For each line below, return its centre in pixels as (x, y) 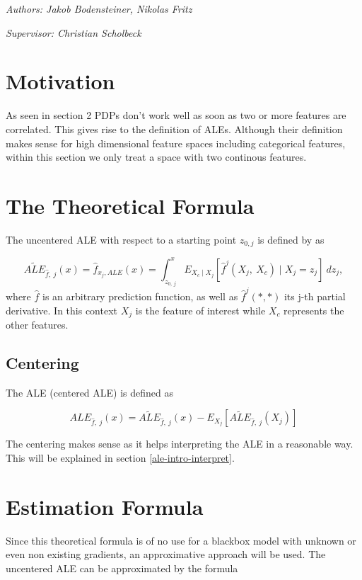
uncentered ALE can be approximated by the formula (122, 568)
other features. (37, 324)
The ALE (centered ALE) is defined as (90, 392)
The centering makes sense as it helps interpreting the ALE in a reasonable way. (180, 444)
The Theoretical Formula (130, 205)
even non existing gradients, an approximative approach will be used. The (166, 554)
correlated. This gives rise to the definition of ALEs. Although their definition (174, 129)
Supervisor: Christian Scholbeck (74, 32)
